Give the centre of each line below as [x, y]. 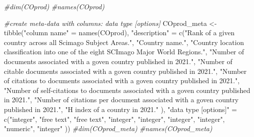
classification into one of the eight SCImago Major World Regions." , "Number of [124, 52]
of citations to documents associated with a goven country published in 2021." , [122, 80]
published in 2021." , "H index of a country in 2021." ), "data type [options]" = [121, 109]
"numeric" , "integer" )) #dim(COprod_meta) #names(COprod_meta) [108, 128]
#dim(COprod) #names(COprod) [54, 6]
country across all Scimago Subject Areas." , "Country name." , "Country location [124, 42]
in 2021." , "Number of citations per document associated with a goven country [121, 100]
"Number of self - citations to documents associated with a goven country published [127, 90]
